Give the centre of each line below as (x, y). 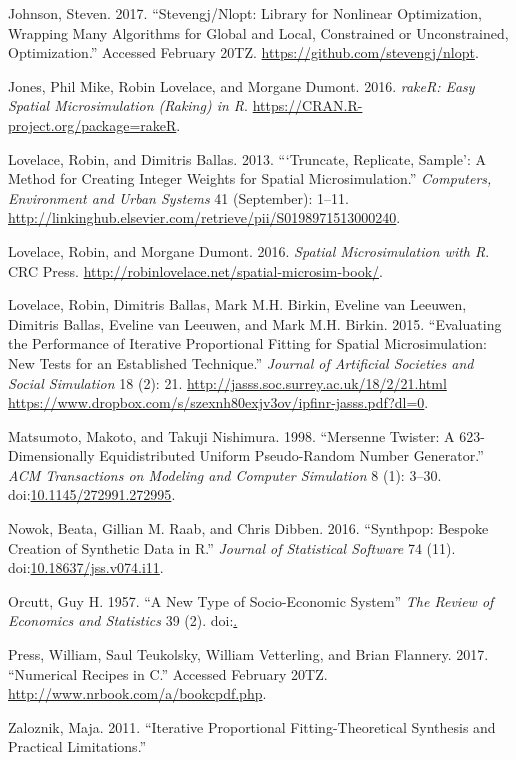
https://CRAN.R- (307, 105)
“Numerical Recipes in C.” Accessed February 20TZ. (168, 673)
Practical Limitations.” (77, 746)
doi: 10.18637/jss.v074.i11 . (86, 567)
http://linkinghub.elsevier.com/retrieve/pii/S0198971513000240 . (204, 217)
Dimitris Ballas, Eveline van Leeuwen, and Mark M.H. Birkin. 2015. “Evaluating (255, 323)
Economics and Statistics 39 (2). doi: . (123, 620)
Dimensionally (51, 455)
